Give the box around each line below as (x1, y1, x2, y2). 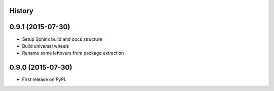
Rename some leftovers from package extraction (22, 50, 124, 56)
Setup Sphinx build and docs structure (22, 36, 102, 42)
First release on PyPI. (22, 76, 67, 82)
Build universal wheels (22, 43, 70, 49)
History (9, 7, 34, 15)
